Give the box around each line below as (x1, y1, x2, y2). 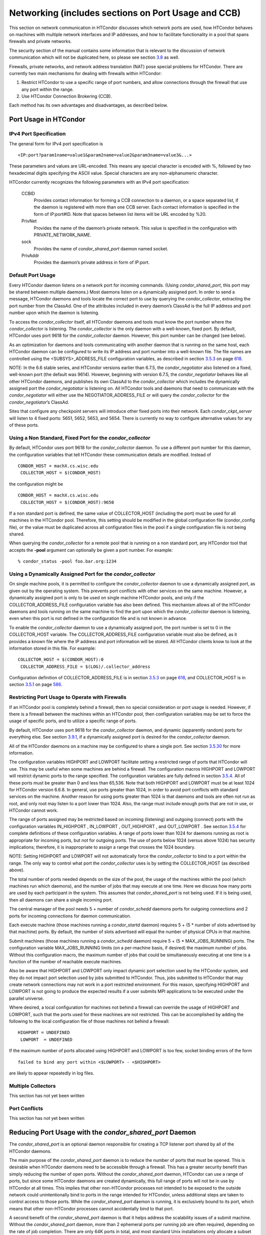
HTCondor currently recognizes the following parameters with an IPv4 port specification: (9, 179, 190, 185)
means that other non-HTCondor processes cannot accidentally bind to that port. (9, 1205, 174, 1211)
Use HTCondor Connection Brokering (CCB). (21, 93, 112, 99)
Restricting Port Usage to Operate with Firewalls (9, 694, 127, 701)
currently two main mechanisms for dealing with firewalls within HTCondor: (9, 70, 162, 76)
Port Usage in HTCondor (9, 115, 86, 123)
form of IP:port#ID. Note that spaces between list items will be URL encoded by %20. (33, 211, 207, 217)
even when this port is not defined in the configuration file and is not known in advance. (9, 616, 187, 621)
